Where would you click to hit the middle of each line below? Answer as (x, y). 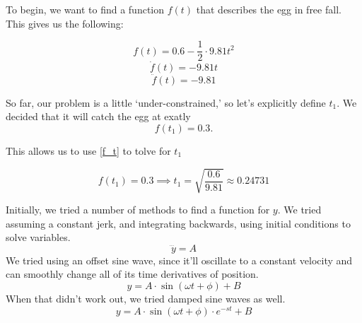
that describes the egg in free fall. (269, 9)
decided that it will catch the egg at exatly (98, 116)
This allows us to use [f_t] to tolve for (88, 150)
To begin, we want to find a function (85, 9)
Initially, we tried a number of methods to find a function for (138, 210)
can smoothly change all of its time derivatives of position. (132, 274)
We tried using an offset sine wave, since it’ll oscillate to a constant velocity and (179, 260)
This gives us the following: (65, 23)
